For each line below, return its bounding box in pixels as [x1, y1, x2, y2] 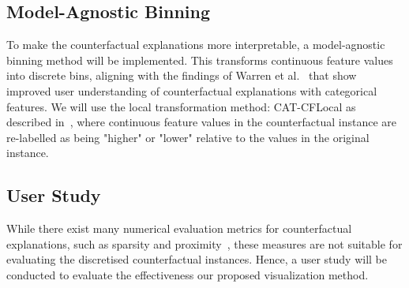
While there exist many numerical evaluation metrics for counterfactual [6, 220, 352, 237]
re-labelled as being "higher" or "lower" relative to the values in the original [6, 129, 370, 145]
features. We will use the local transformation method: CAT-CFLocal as [6, 98, 356, 114]
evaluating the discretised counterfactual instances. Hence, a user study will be [6, 251, 388, 267]
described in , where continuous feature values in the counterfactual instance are [6, 114, 397, 130]
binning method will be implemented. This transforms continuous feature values [6, 51, 393, 68]
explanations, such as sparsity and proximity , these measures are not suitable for [6, 235, 403, 252]
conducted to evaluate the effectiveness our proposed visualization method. [6, 266, 369, 282]
